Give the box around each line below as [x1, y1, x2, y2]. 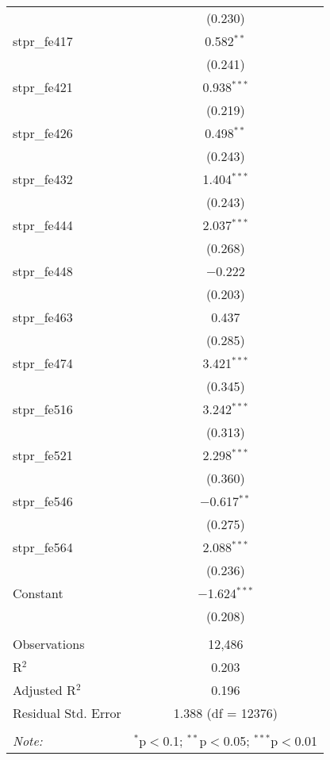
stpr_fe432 [13, 170, 73, 188]
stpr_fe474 [13, 354, 73, 372]
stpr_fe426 [13, 124, 73, 142]
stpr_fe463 [13, 308, 73, 326]
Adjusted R [13, 681, 76, 699]
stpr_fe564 [13, 538, 73, 556]
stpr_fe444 [13, 216, 73, 234]
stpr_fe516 [13, 400, 73, 418]
